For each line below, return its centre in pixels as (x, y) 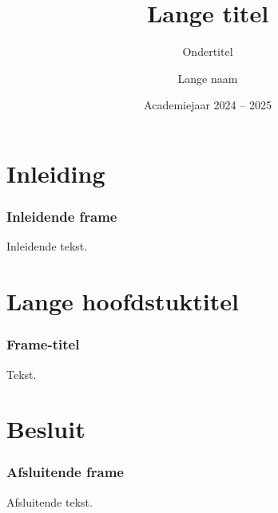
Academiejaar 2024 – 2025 (208, 105)
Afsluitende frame (65, 472)
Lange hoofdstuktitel (123, 301)
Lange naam (208, 78)
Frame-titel (43, 344)
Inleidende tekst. (47, 246)
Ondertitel (208, 51)
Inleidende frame (62, 217)
